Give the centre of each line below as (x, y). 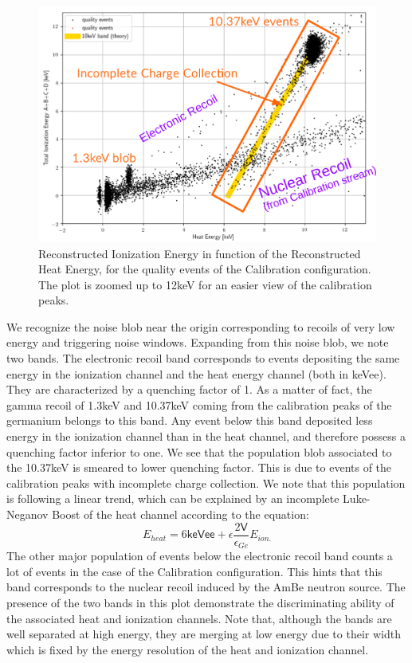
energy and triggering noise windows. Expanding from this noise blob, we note (198, 342)
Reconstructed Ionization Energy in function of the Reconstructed (200, 253)
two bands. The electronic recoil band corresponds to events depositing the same (203, 358)
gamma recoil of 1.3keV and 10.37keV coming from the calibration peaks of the (199, 404)
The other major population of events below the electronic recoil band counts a (200, 556)
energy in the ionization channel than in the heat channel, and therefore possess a (206, 436)
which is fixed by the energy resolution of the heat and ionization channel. (188, 649)
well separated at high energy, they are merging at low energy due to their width (204, 634)
